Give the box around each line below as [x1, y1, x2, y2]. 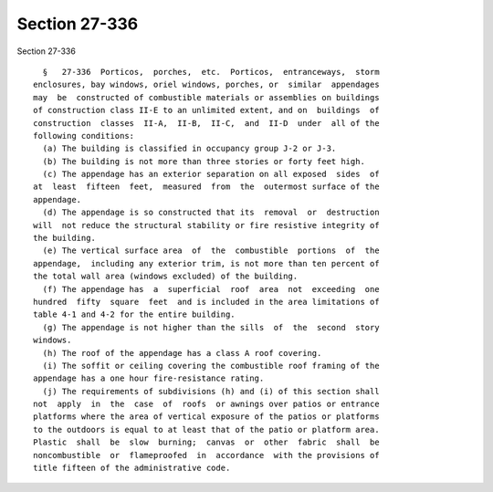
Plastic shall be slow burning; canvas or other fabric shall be [33, 437, 380, 447]
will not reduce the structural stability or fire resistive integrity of [33, 220, 380, 230]
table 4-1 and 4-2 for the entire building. [33, 309, 236, 319]
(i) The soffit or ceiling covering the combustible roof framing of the [42, 361, 380, 371]
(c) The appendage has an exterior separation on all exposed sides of [42, 169, 380, 180]
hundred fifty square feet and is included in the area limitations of [33, 297, 380, 307]
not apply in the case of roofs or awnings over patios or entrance [33, 399, 380, 410]
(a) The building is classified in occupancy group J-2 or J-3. [42, 143, 337, 154]
